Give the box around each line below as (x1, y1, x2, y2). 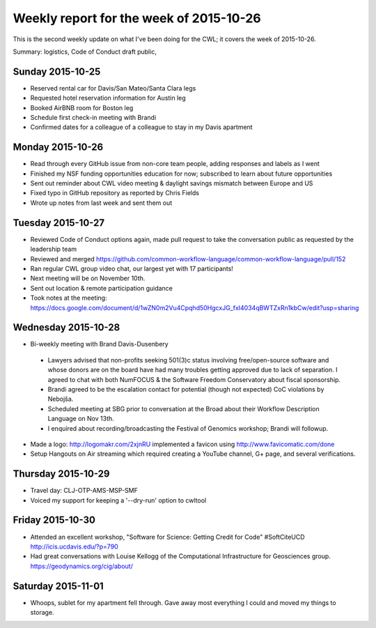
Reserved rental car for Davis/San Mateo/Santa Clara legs (30, 84, 196, 92)
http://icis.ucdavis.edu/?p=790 (30, 542, 118, 551)
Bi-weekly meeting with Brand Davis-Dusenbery (30, 340, 169, 349)
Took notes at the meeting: (30, 293, 107, 302)
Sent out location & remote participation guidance (30, 284, 173, 292)
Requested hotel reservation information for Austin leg (30, 94, 186, 102)
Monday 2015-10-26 (13, 141, 104, 153)
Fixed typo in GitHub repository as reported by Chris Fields (30, 189, 200, 197)
